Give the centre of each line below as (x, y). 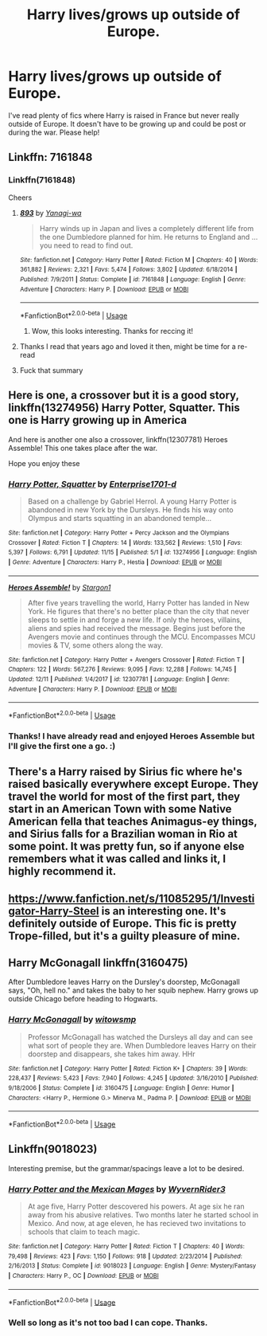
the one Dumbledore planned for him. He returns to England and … (149, 237)
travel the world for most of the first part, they (124, 797)
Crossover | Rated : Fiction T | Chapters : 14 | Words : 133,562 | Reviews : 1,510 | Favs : (125, 543)
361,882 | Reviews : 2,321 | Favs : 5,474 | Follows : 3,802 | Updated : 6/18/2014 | (128, 270)
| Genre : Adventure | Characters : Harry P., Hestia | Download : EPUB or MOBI (115, 562)
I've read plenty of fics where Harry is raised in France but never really (124, 115)
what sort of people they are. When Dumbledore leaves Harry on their (142, 1045)
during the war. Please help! (54, 132)
